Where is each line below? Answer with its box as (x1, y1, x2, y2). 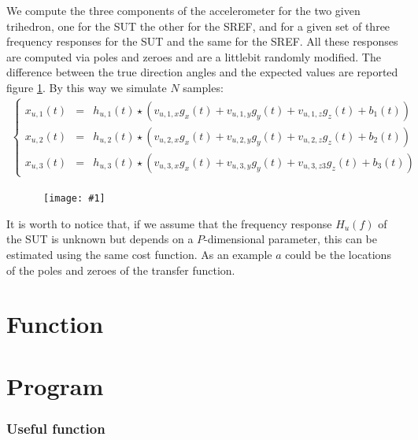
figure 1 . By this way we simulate (6, 79, 167, 95)
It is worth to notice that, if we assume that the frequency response (6, 215, 332, 231)
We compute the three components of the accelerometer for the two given (6, 2, 361, 18)
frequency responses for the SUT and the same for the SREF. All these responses (6, 33, 398, 50)
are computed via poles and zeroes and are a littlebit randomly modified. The (6, 48, 381, 65)
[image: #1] (43, 193, 105, 205)
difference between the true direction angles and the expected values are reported (6, 64, 398, 80)
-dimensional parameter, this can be (204, 231, 378, 247)
